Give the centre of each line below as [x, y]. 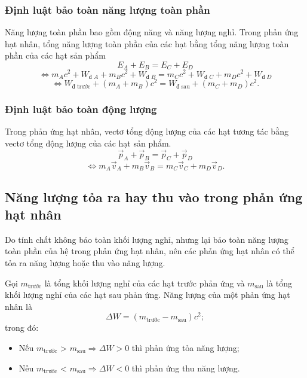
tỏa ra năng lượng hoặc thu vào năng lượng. [85, 262]
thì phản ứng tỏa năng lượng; [185, 347]
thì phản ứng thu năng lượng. [186, 368]
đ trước [81, 86]
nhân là [19, 306]
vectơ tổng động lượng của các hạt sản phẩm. [88, 143]
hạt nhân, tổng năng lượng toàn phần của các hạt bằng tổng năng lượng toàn [147, 43]
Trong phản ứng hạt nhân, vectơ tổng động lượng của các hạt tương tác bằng [147, 131]
